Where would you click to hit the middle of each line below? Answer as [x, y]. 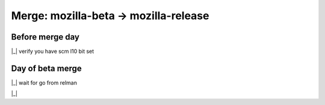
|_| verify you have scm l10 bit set [53, 52]
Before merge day [45, 37]
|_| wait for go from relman [44, 82]
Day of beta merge [47, 68]
